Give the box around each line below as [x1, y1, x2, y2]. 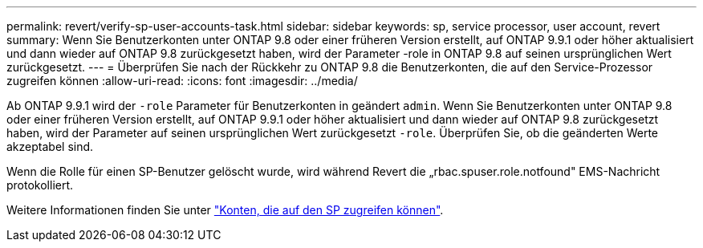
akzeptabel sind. [6, 140, 94, 153]
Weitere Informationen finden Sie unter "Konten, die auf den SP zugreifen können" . [6, 203, 444, 217]
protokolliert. [6, 178, 74, 192]
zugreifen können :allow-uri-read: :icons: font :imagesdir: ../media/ [6, 74, 358, 87]
